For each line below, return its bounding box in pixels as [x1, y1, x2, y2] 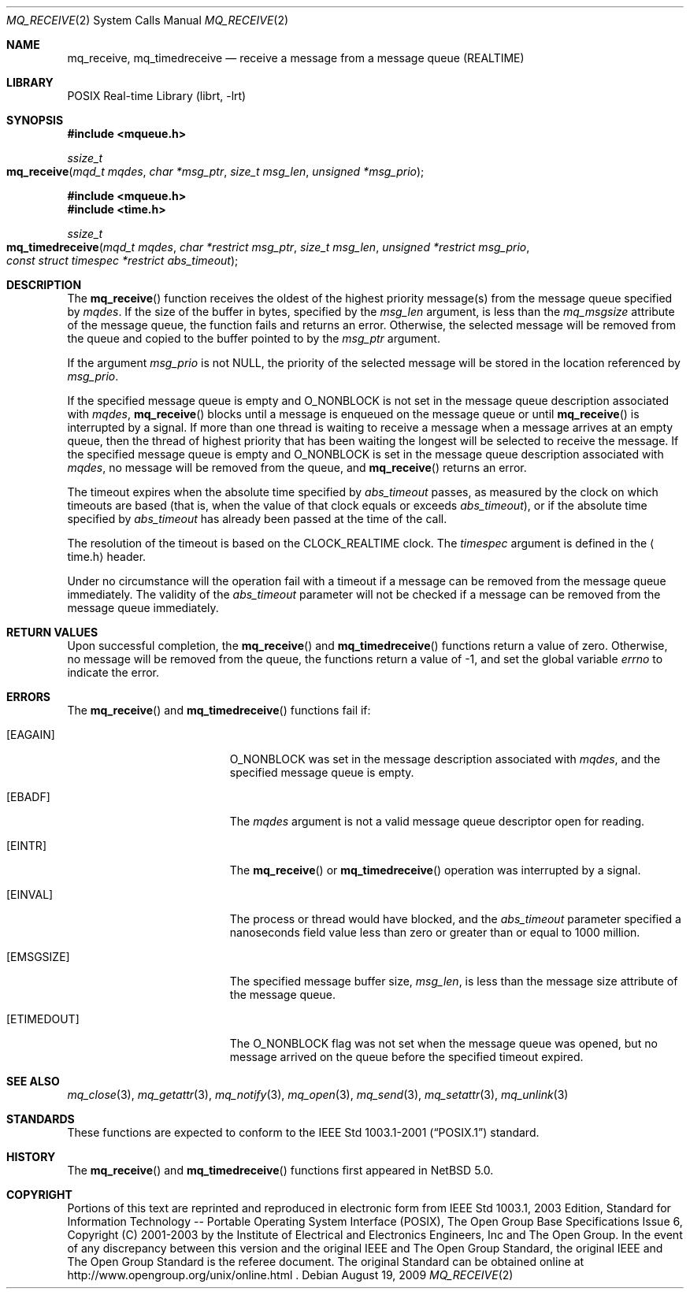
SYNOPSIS [6, 113, 64, 127]
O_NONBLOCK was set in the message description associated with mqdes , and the [229, 752, 661, 766]
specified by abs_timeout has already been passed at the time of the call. [67, 512, 447, 525]
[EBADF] [6, 790, 50, 803]
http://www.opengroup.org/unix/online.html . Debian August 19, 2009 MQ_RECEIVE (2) [67, 1268, 514, 1282]
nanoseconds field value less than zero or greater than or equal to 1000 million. [229, 926, 640, 939]
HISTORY [6, 1150, 56, 1163]
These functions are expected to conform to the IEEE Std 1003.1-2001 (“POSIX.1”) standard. [67, 1126, 540, 1139]
